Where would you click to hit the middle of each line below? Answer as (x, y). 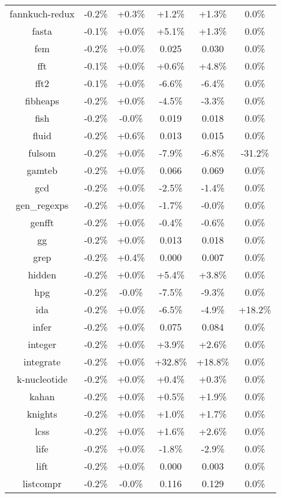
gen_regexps (42, 205)
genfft (42, 222)
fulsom (42, 153)
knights (42, 414)
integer (42, 344)
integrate (42, 361)
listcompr (42, 483)
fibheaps (42, 100)
